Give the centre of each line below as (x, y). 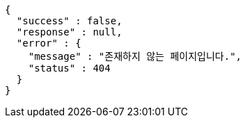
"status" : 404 (69, 68)
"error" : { (49, 43)
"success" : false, (69, 21)
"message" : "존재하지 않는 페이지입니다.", (135, 56)
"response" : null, (69, 32)
